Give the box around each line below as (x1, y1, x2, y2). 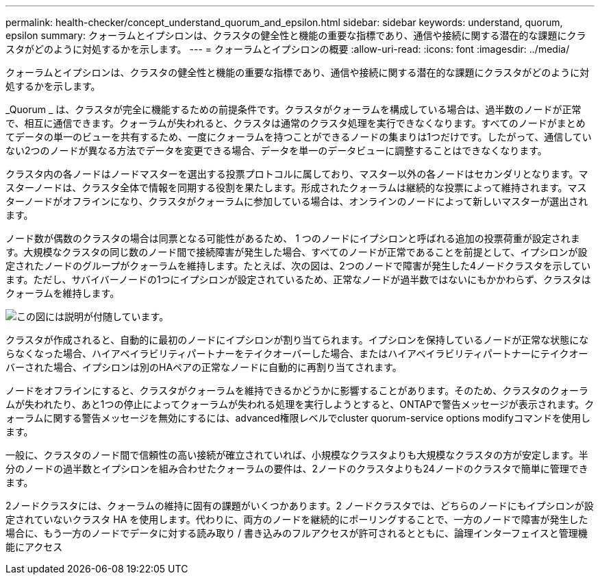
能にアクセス (5, 541, 63, 553)
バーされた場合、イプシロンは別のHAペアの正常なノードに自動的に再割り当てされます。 (5, 361, 402, 373)
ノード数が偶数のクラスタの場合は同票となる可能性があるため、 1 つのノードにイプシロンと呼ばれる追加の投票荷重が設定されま (5, 232, 580, 244)
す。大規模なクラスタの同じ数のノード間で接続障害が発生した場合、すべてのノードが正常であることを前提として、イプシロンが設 (5, 246, 588, 258)
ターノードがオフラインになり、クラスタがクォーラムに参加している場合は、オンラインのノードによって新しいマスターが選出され (5, 195, 588, 207)
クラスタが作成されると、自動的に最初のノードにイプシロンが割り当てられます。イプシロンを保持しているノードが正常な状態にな (5, 334, 589, 346)
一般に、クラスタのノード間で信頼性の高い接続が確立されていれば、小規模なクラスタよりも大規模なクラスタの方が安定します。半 (5, 449, 588, 461)
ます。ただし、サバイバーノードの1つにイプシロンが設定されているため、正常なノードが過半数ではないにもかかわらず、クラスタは (5, 274, 591, 285)
